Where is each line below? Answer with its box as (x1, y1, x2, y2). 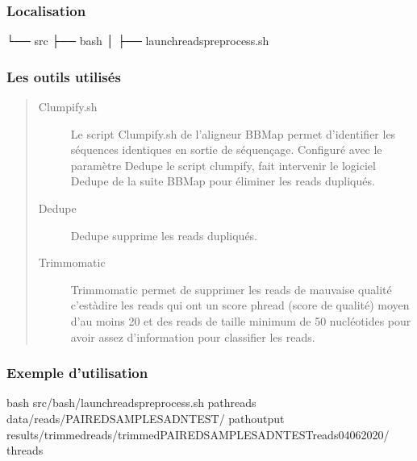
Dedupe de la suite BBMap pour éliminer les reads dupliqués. (70, 172, 375, 189)
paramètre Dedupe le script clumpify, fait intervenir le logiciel (70, 156, 376, 173)
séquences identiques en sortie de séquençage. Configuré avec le (70, 141, 382, 158)
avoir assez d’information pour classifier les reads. (70, 328, 315, 345)
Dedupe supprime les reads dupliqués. (70, 226, 258, 243)
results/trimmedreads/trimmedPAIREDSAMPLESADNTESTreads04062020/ (6, 426, 390, 442)
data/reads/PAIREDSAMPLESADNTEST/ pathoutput (6, 409, 285, 426)
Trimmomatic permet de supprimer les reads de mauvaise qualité (70, 280, 392, 297)
